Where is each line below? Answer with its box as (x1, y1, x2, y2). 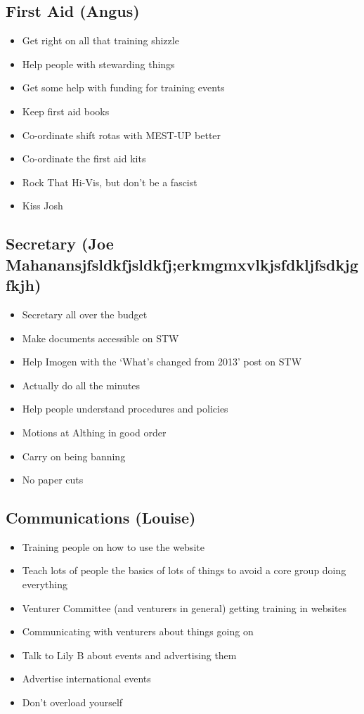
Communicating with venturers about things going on (22, 624, 254, 639)
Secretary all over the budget (22, 306, 148, 321)
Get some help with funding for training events (22, 80, 225, 95)
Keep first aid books (22, 103, 110, 118)
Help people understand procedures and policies (22, 401, 228, 416)
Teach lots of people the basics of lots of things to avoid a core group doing (22, 563, 346, 578)
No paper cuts (22, 472, 84, 487)
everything (22, 577, 68, 592)
